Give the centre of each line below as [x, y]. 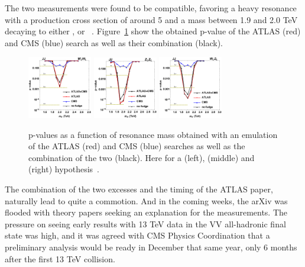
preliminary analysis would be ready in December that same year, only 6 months [151, 247]
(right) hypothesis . [64, 169]
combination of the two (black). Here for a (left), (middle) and [142, 157]
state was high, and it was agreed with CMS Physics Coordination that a [137, 235]
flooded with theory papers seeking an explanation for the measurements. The [146, 212]
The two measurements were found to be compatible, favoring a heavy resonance [151, 8]
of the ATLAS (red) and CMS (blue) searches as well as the [137, 146]
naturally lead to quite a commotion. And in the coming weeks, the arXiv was [146, 200]
